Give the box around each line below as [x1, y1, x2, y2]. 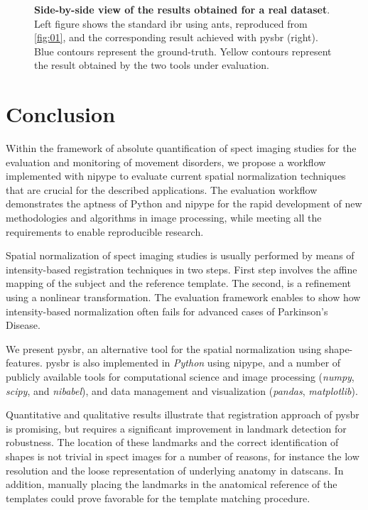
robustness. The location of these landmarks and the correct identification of [6, 435, 339, 450]
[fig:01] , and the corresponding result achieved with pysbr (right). [34, 30, 318, 45]
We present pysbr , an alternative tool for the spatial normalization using [6, 341, 322, 356]
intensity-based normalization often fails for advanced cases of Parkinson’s [6, 303, 328, 318]
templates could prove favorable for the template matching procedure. [6, 490, 310, 505]
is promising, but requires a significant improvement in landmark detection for [6, 421, 347, 435]
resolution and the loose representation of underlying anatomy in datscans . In [6, 462, 344, 477]
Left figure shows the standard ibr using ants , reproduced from [34, 16, 308, 31]
